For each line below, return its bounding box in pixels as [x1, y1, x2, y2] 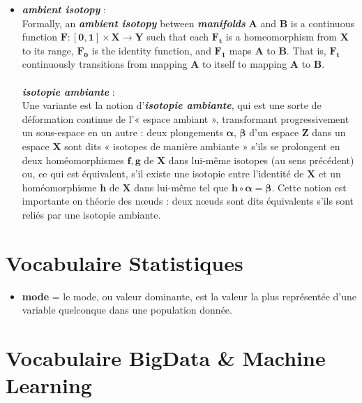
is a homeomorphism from [225, 29, 338, 44]
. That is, [286, 43, 326, 57]
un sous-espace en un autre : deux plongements [22, 125, 223, 140]
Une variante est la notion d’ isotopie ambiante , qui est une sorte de [22, 98, 322, 112]
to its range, [22, 43, 74, 57]
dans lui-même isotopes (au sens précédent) [168, 152, 354, 167]
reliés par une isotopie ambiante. [22, 207, 161, 221]
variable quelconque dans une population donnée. [22, 302, 232, 317]
